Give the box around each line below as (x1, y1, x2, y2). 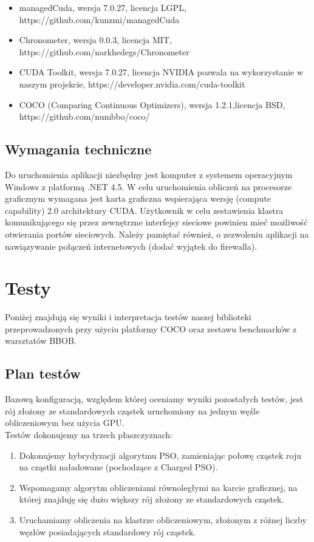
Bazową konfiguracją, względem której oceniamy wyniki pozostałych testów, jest (5, 393, 304, 405)
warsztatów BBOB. (5, 334, 77, 347)
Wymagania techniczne (5, 140, 152, 159)
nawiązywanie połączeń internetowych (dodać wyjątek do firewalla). (5, 239, 258, 252)
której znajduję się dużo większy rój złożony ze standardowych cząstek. (19, 493, 284, 506)
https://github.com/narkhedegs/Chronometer (19, 45, 189, 58)
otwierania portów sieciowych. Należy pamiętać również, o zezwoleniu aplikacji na (5, 227, 309, 240)
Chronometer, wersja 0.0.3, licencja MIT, (19, 33, 172, 46)
